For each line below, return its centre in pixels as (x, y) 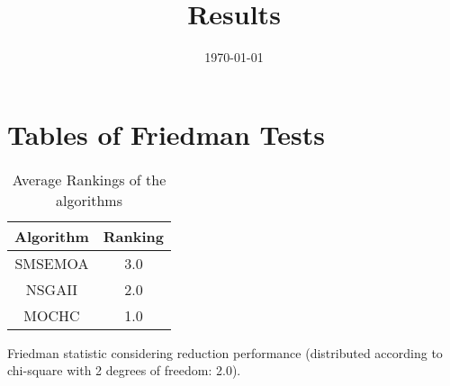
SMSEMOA (52, 263)
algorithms (89, 200)
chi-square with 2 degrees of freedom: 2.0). (124, 370)
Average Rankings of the (89, 179)
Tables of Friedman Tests (166, 134)
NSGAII (52, 289)
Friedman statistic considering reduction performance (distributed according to (225, 352)
